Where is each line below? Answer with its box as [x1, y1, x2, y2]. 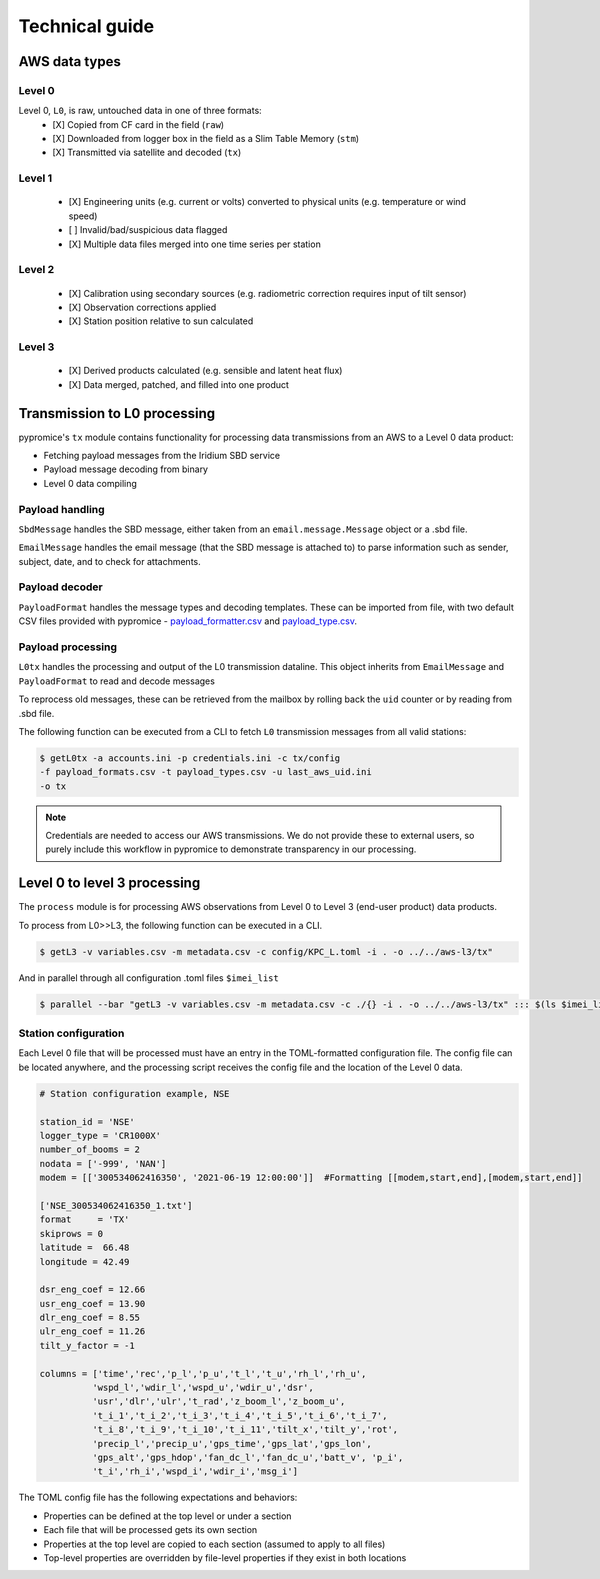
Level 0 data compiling [43, 477, 137, 489]
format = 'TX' [39, 1214, 130, 1225]
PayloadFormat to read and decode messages [18, 675, 215, 687]
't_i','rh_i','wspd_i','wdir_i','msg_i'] [91, 1466, 299, 1477]
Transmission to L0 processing [18, 405, 216, 422]
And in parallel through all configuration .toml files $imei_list [18, 971, 279, 984]
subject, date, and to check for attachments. [18, 555, 201, 567]
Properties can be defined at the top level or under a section [43, 1510, 292, 1522]
